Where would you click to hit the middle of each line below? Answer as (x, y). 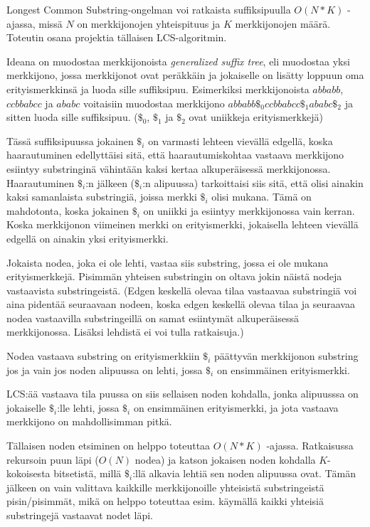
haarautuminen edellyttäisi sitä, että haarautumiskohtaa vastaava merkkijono (175, 155)
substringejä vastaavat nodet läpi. (80, 515)
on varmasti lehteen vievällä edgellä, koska (240, 140)
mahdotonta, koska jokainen (68, 210)
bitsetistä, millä (88, 473)
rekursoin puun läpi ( (53, 459)
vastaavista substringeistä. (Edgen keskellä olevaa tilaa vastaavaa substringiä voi (182, 290)
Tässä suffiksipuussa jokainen (70, 140)
